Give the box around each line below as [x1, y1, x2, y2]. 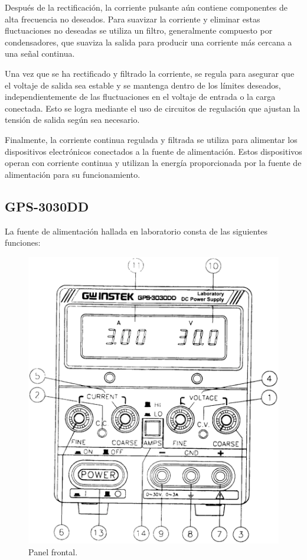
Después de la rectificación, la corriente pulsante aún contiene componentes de [5, 1, 288, 13]
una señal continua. [5, 47, 75, 60]
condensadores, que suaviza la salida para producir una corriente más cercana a [5, 35, 292, 48]
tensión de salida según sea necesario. [5, 113, 140, 126]
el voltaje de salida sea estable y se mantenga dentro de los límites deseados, [5, 79, 281, 91]
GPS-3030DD [5, 197, 89, 215]
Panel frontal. [28, 545, 78, 558]
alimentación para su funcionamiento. [5, 168, 141, 180]
